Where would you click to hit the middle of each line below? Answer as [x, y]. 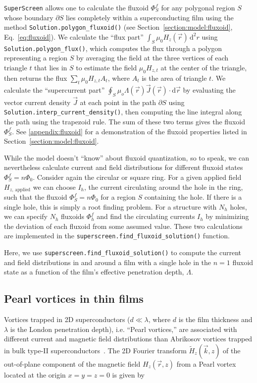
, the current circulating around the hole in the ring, [164, 187]
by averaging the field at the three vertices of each [153, 58]
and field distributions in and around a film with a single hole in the [108, 262]
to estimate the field [106, 67]
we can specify [26, 216]
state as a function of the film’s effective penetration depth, [94, 272]
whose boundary [29, 17]
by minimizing [227, 216]
